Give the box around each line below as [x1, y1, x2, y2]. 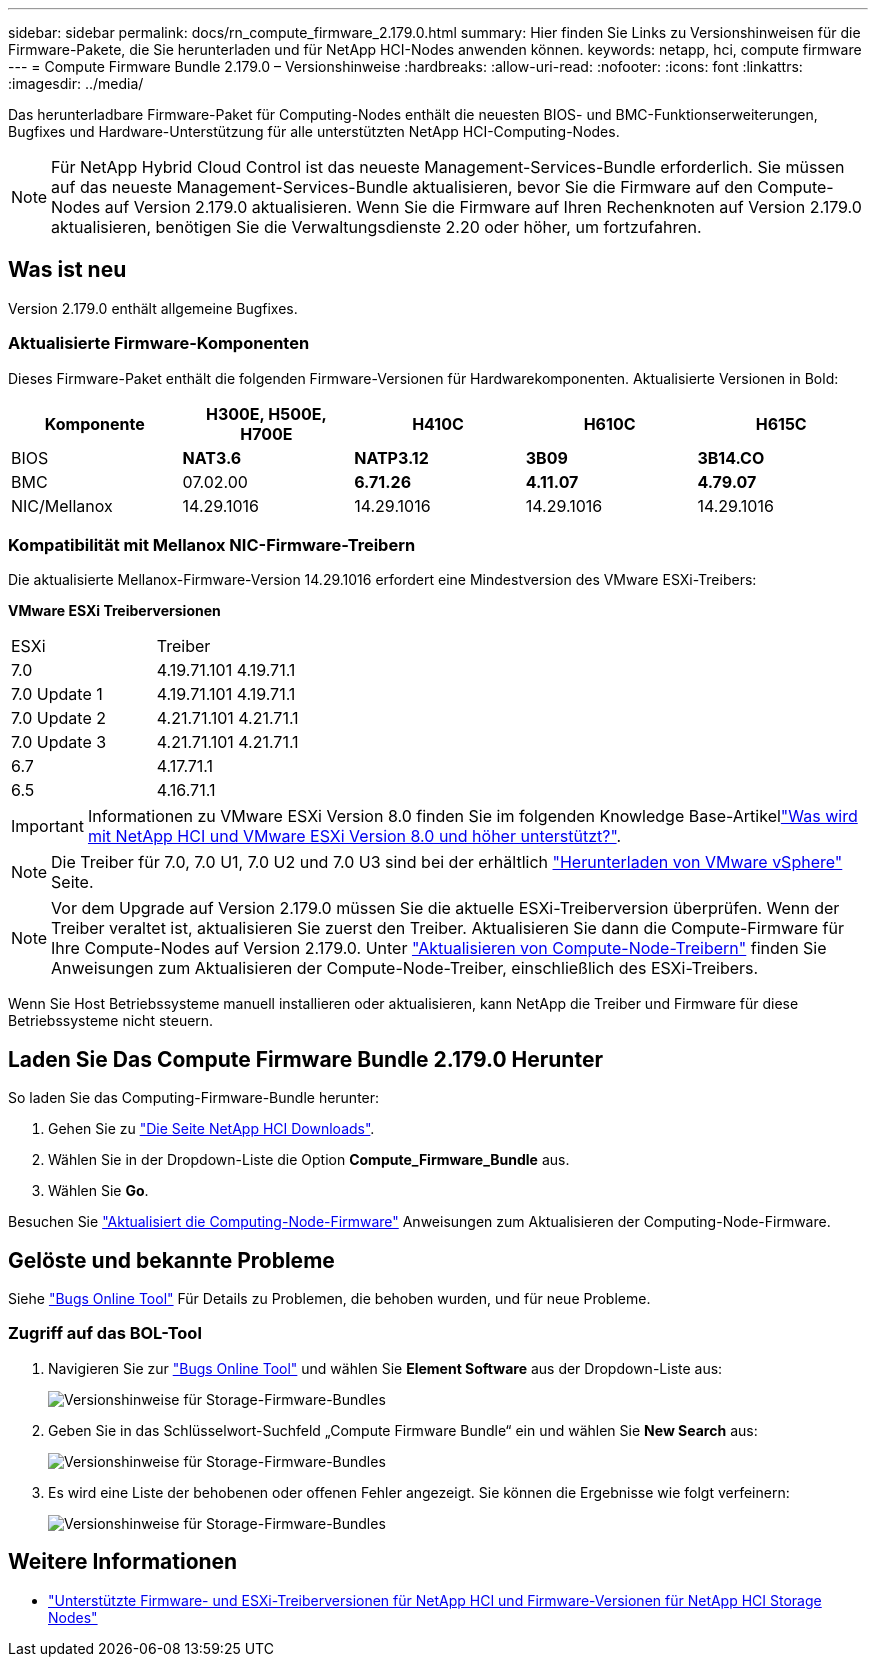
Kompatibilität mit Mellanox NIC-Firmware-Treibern [8, 534, 416, 555]
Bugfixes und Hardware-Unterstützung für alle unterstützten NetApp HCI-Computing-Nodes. [8, 123, 620, 140]
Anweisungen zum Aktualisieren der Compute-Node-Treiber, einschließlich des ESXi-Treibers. [51, 958, 759, 979]
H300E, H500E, [206, 403, 327, 424]
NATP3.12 [354, 447, 429, 468]
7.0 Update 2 [11, 708, 106, 729]
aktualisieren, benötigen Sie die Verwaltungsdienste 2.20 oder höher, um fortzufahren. [51, 217, 702, 237]
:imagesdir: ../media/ [8, 75, 144, 92]
